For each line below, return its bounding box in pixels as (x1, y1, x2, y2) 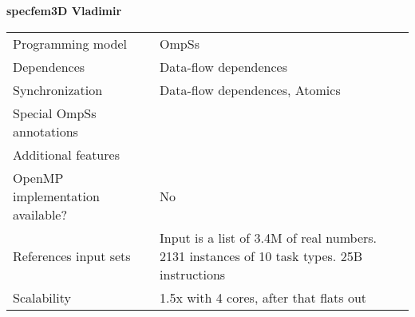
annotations (13, 121, 78, 141)
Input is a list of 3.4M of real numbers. (160, 228, 377, 247)
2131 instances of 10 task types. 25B (160, 246, 362, 265)
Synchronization (13, 80, 103, 99)
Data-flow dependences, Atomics (160, 80, 341, 99)
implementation (13, 186, 100, 205)
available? (13, 204, 68, 224)
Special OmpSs (13, 103, 97, 122)
